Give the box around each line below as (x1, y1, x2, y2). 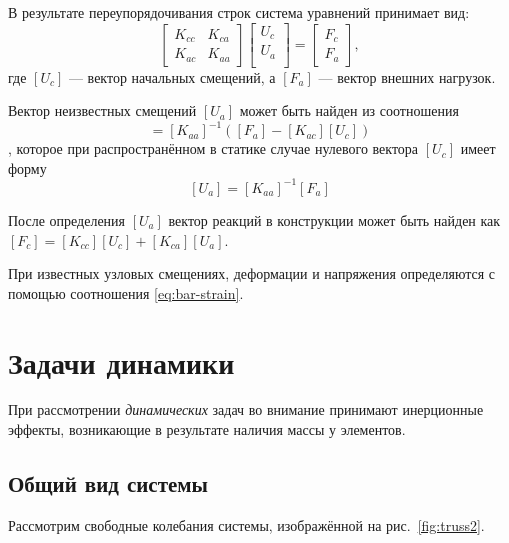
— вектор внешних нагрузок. (318, 66, 496, 87)
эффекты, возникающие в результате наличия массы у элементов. (8, 419, 406, 440)
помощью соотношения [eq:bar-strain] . (8, 282, 244, 303)
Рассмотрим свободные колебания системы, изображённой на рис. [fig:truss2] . (8, 514, 485, 535)
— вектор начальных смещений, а (68, 66, 276, 87)
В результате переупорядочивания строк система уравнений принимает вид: (8, 2, 470, 22)
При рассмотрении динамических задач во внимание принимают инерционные (8, 399, 484, 420)
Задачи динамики (8, 341, 235, 382)
